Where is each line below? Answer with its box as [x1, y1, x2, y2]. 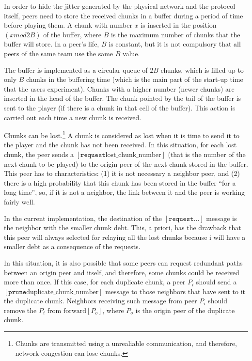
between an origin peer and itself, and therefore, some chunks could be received [4, 267, 239, 277]
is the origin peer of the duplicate [135, 305, 235, 315]
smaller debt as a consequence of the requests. [4, 241, 141, 251]
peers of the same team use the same [4, 48, 113, 58]
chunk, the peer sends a [4, 149, 74, 159]
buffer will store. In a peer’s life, [4, 39, 99, 49]
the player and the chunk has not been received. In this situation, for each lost [4, 140, 237, 150]
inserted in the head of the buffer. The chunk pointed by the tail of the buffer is [4, 93, 241, 103]
